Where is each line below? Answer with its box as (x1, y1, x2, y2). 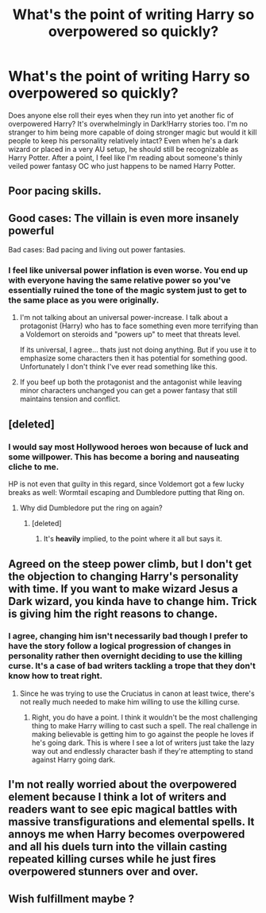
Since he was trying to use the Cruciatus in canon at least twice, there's (19, 689, 256, 698)
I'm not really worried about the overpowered (8, 778, 237, 791)
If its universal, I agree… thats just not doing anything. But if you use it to (19, 345, 256, 355)
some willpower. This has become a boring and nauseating (8, 451, 240, 462)
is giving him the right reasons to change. (8, 607, 218, 620)
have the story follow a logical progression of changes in (8, 641, 232, 652)
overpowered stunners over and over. (8, 865, 199, 879)
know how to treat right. (8, 670, 103, 681)
